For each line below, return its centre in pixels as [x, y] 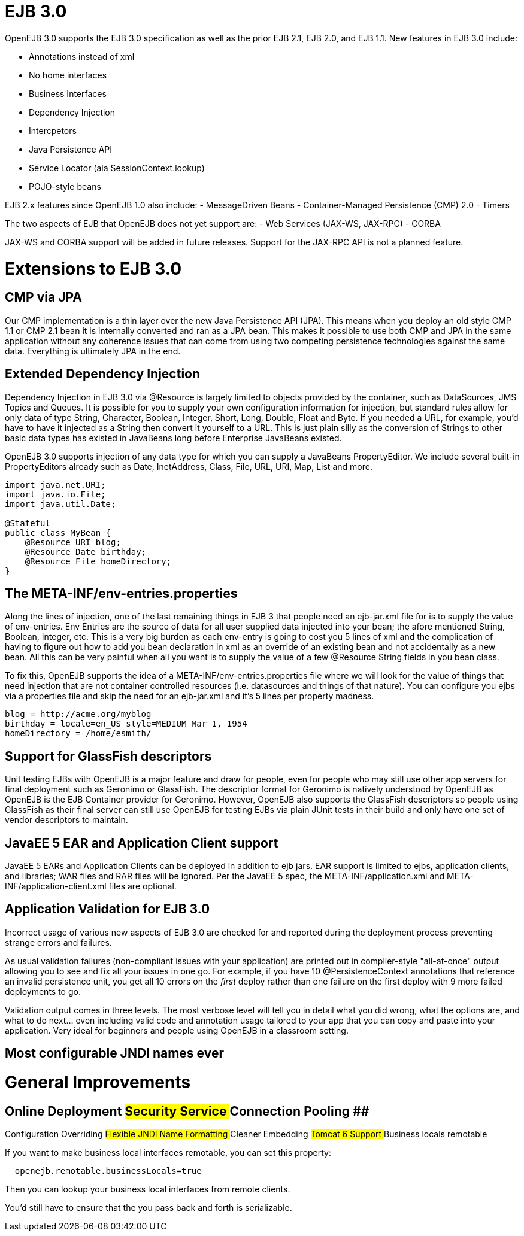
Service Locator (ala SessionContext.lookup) [117, 168]
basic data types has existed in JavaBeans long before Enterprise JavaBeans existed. [173, 438]
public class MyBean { [58, 532]
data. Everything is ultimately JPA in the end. [93, 351]
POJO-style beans [65, 186]
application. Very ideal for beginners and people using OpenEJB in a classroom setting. [177, 1030]
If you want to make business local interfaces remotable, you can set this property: [168, 1153]
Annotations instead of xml [82, 56]
